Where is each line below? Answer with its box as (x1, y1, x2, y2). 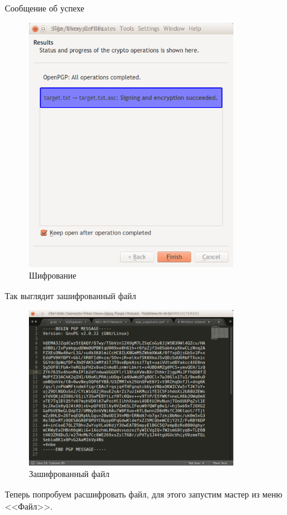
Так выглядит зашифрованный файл (5, 289, 136, 302)
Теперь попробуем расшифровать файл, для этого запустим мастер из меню (5, 488, 283, 501)
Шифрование (29, 269, 77, 282)
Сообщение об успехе (5, 2, 84, 14)
